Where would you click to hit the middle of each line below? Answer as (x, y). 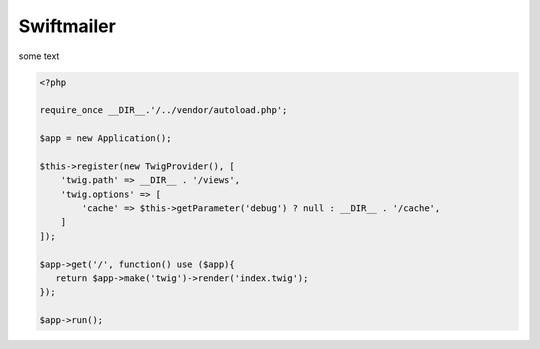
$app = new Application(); (105, 138)
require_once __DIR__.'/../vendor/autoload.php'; (163, 110)
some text (39, 56)
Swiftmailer (67, 26)
